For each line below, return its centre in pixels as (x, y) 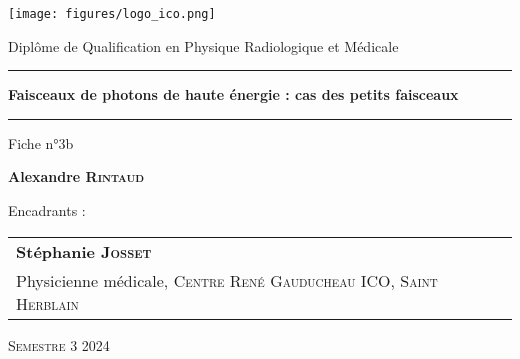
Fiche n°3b (41, 142)
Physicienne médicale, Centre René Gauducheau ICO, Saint (227, 280)
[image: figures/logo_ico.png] (112, 14)
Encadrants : (47, 210)
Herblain (47, 303)
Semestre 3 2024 (59, 344)
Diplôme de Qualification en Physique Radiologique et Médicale (203, 45)
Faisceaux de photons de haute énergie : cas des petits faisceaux (233, 94)
